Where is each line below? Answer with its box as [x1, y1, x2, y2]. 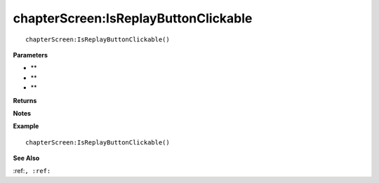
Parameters [13, 50, 48, 59]
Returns [13, 96, 37, 104]
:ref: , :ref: [13, 167, 51, 175]
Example [13, 122, 39, 130]
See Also [13, 154, 40, 163]
